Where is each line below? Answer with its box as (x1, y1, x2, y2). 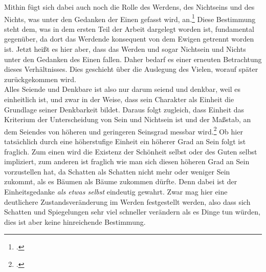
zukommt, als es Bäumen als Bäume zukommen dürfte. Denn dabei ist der (4, 176, 237, 187)
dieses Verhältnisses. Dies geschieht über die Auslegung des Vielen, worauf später (4, 64, 258, 74)
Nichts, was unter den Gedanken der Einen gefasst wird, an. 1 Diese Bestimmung (4, 12, 256, 24)
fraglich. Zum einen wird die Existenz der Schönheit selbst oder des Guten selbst (4, 146, 257, 157)
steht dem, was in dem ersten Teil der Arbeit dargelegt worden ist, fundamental (4, 23, 254, 34)
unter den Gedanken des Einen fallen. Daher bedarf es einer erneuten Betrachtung (4, 53, 262, 64)
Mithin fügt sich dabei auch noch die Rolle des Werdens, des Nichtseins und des (4, 2, 255, 12)
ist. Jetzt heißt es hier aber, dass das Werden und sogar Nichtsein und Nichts (4, 44, 246, 54)
